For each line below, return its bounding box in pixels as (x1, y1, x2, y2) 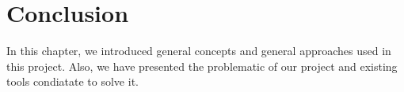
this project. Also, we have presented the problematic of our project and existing (6, 57, 398, 74)
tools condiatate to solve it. (6, 73, 139, 90)
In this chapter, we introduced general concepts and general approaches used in (6, 42, 391, 59)
